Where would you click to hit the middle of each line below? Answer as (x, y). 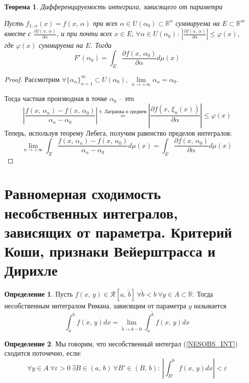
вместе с (18, 33)
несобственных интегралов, (91, 212)
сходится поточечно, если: (43, 353)
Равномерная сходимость (83, 193)
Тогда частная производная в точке (56, 98)
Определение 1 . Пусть (39, 294)
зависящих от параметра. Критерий (118, 232)
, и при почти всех (84, 33)
